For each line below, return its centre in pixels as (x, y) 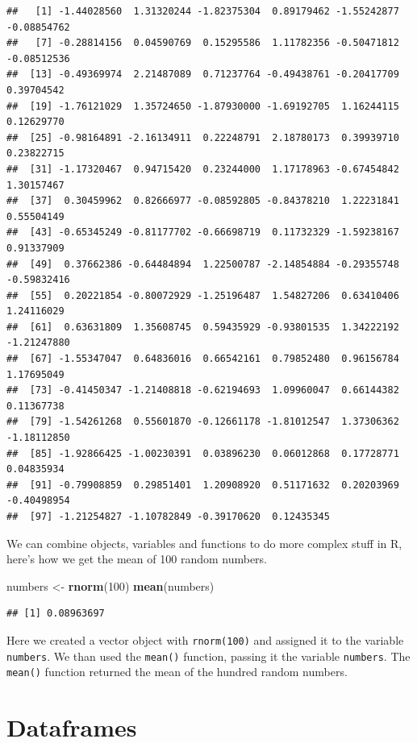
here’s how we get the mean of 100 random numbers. (137, 559)
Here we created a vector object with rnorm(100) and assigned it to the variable (205, 639)
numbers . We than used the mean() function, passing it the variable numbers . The (208, 656)
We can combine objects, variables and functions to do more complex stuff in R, (204, 543)
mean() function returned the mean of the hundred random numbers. (177, 672)
